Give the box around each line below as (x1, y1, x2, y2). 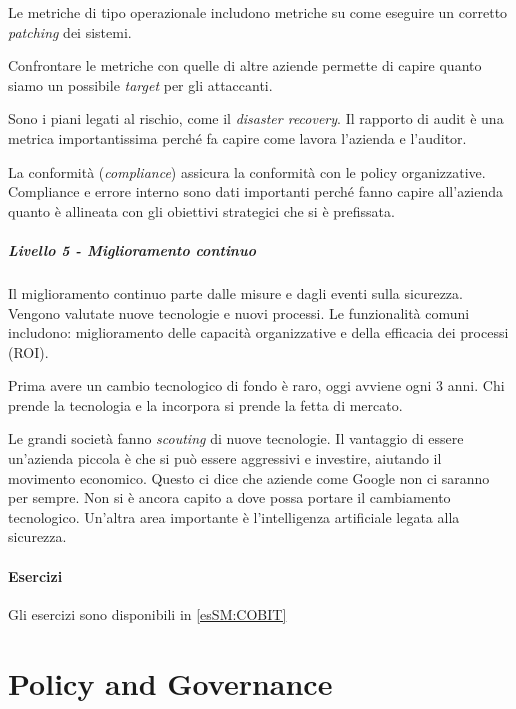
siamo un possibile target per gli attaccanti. (8, 74, 273, 95)
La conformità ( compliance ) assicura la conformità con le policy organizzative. (8, 161, 486, 182)
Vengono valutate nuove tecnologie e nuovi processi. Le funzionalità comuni (8, 302, 470, 323)
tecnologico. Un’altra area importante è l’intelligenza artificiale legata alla (8, 506, 460, 527)
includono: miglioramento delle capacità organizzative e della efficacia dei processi (8, 322, 509, 343)
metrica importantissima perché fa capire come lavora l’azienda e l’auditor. (8, 127, 467, 148)
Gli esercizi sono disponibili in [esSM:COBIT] (8, 603, 287, 624)
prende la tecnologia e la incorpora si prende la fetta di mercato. (8, 394, 403, 415)
